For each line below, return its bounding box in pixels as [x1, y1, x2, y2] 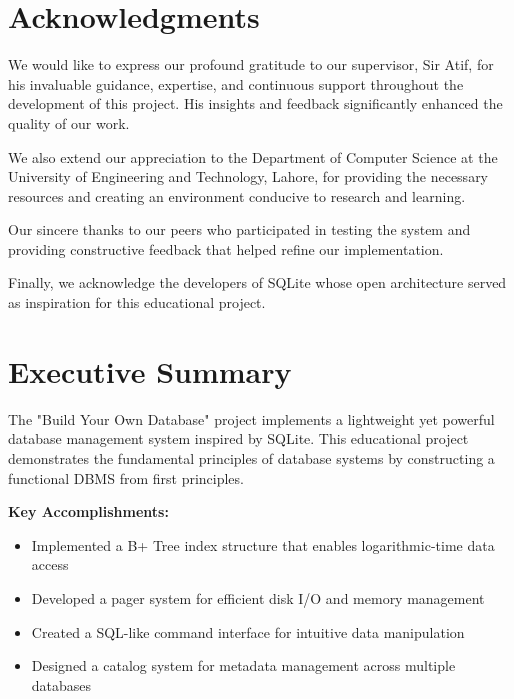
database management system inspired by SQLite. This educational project [8, 428, 469, 449]
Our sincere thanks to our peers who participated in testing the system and [8, 219, 471, 240]
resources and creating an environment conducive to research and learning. [8, 185, 466, 206]
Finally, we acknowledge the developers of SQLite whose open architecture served [8, 272, 507, 293]
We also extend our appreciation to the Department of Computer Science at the [8, 146, 498, 167]
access [31, 554, 69, 575]
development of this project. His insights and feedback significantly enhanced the [8, 93, 503, 114]
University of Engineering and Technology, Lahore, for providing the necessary [8, 166, 489, 187]
